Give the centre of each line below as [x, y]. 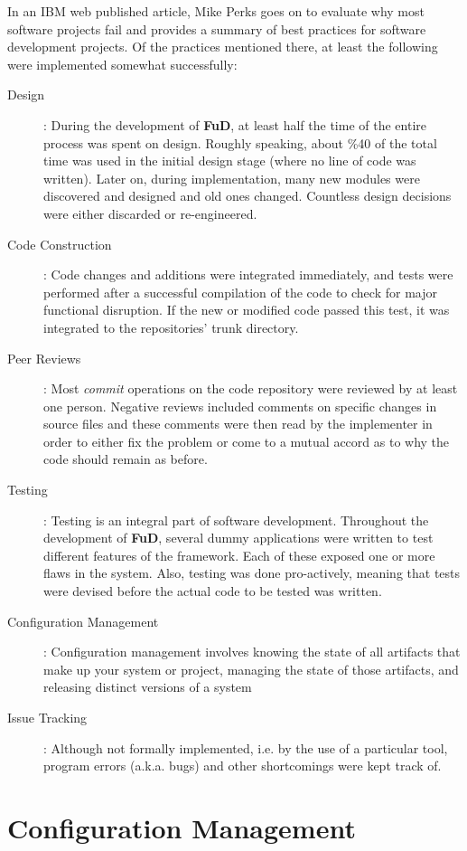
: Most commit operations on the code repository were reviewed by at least [251, 388]
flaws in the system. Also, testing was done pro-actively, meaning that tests [252, 573]
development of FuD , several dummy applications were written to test [238, 538]
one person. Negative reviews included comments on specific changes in [240, 406]
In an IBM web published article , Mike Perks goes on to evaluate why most [216, 11]
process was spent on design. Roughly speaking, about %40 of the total [240, 142]
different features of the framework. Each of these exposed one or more [239, 555]
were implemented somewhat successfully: [122, 64]
